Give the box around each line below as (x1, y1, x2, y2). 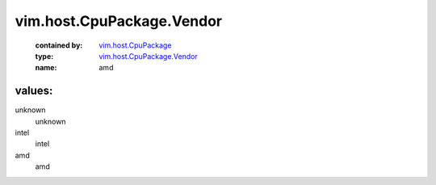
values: (15, 84, 53, 98)
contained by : (35, 40, 83, 50)
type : (35, 51, 54, 61)
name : (35, 63, 57, 73)
